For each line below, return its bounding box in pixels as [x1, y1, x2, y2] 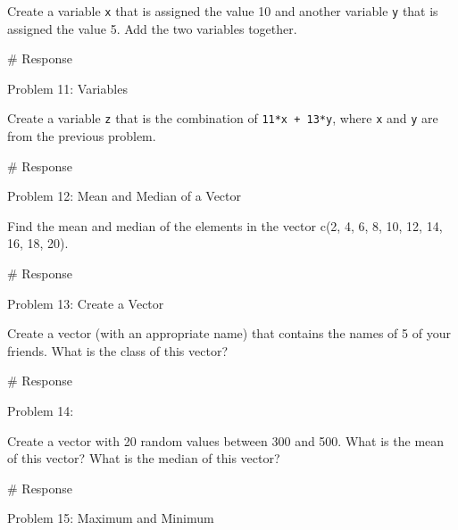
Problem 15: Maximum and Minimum [7, 509, 214, 527]
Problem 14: [7, 402, 74, 420]
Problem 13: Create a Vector [7, 294, 164, 312]
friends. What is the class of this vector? [7, 341, 229, 360]
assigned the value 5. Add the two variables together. [7, 19, 297, 37]
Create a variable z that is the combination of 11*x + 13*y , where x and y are [7, 109, 438, 128]
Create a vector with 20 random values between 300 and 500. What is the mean [7, 431, 445, 450]
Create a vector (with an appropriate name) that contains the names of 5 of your [7, 324, 451, 343]
